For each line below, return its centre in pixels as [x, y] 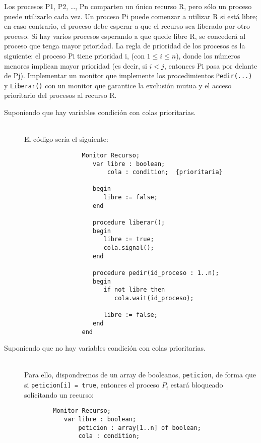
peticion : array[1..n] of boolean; [140, 428]
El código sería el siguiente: [66, 139]
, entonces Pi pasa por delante [211, 65]
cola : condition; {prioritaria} [165, 172]
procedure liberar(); [129, 223]
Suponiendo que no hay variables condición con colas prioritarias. [105, 348]
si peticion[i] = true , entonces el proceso [92, 385]
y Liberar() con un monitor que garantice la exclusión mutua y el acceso [118, 85]
